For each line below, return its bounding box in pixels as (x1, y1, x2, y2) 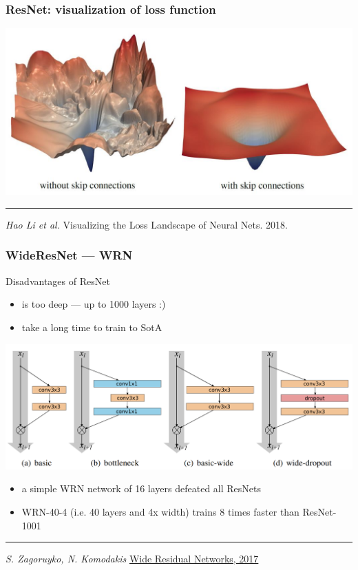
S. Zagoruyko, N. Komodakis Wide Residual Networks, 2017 (6, 551, 259, 566)
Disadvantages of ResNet (6, 273, 110, 288)
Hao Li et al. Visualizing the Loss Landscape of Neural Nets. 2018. (6, 217, 288, 231)
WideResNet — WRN (6, 246, 133, 264)
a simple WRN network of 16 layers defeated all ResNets (21, 481, 262, 496)
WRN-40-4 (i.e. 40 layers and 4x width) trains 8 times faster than (21, 505, 299, 519)
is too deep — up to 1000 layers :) (21, 297, 166, 311)
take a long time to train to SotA (21, 319, 162, 334)
